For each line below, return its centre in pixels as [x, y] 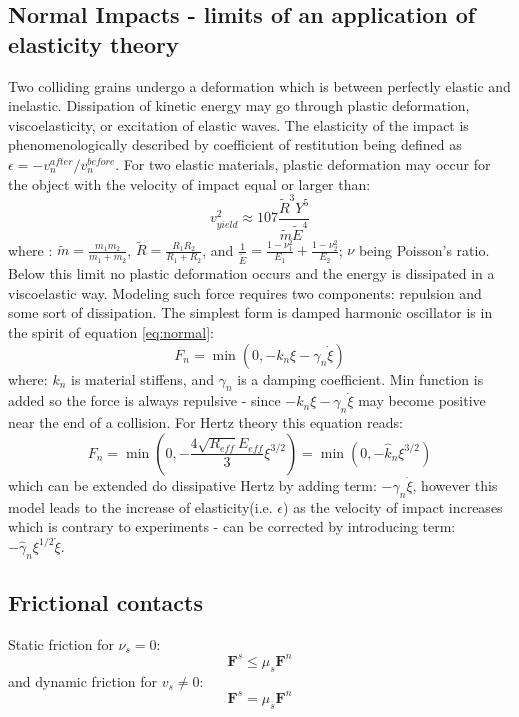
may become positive [422, 400]
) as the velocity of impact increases [393, 506]
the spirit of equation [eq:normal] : [111, 332]
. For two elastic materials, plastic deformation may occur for [303, 163]
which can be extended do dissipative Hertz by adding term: [192, 484]
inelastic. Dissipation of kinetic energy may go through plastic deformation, [239, 105]
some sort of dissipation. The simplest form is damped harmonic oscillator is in [250, 312]
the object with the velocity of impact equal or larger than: [189, 183]
